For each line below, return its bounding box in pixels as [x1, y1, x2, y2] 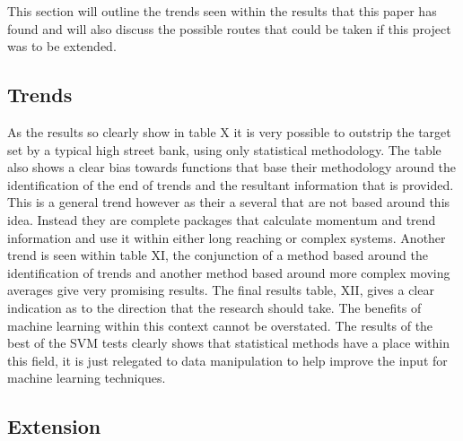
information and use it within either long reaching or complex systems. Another [7, 228, 446, 246]
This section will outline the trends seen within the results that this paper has [7, 2, 437, 20]
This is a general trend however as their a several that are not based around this [7, 193, 450, 212]
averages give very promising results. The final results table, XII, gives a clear [7, 281, 434, 299]
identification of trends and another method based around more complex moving [7, 263, 450, 281]
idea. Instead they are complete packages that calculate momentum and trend [7, 210, 436, 229]
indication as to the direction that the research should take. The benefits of [7, 298, 422, 316]
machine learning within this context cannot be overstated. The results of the [7, 316, 433, 334]
